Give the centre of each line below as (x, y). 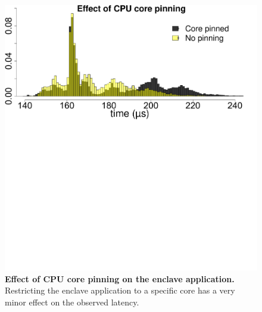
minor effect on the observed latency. (72, 302)
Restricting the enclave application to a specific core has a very (120, 290)
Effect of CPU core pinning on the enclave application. (120, 278)
